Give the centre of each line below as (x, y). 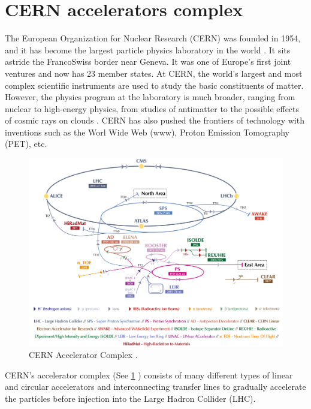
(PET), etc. (26, 144)
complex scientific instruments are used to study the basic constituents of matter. (154, 85)
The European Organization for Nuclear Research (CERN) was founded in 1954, (153, 38)
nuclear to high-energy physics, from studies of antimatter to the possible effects (152, 108)
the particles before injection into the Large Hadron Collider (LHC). (130, 398)
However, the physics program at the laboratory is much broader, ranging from (150, 97)
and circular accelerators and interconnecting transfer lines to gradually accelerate (155, 387)
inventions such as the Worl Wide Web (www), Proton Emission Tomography (147, 132)
